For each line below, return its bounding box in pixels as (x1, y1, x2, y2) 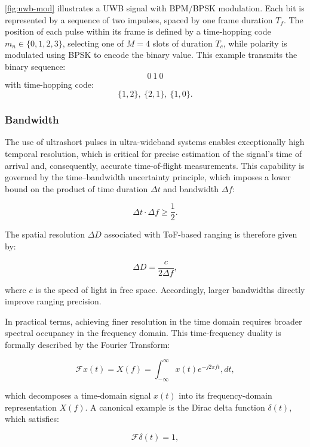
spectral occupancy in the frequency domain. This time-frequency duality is (5, 326, 281, 339)
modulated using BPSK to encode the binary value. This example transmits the (5, 48, 297, 61)
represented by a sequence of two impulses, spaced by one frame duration (5, 13, 273, 26)
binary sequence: (5, 60, 66, 72)
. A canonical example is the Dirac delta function (85, 400, 265, 413)
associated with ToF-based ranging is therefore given (104, 228, 297, 241)
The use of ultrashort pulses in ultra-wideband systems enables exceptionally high (5, 135, 305, 148)
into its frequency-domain (179, 389, 272, 401)
